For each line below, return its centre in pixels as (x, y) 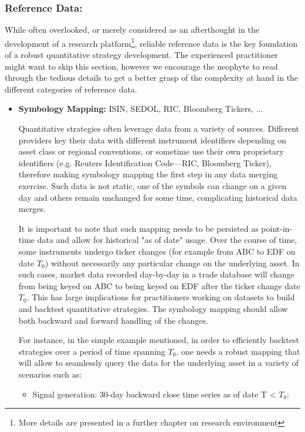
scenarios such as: (50, 374)
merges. (32, 209)
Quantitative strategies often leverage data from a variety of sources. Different (159, 128)
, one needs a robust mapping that (238, 351)
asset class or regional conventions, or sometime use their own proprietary (151, 151)
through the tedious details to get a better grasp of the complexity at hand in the (152, 78)
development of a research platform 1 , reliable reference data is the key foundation (151, 42)
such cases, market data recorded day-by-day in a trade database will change (156, 274)
